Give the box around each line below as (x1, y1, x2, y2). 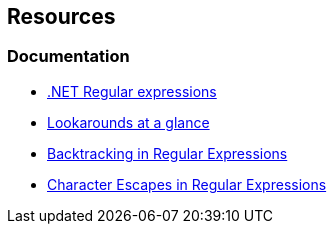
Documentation (7, 46, 130, 67)
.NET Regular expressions (47, 82, 217, 100)
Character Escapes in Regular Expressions (47, 175, 327, 193)
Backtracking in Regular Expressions (47, 144, 288, 162)
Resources (7, 4, 116, 29)
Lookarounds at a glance (47, 113, 210, 131)
